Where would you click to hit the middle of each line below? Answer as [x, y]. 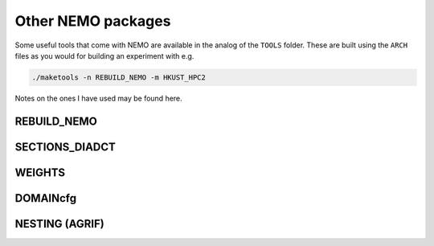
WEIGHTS [40, 172]
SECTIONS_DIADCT [66, 147]
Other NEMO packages [93, 21]
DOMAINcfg [46, 198]
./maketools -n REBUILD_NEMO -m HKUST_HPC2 [119, 77]
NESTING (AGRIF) [59, 224]
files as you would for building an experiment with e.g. [104, 55]
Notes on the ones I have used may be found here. [98, 98]
